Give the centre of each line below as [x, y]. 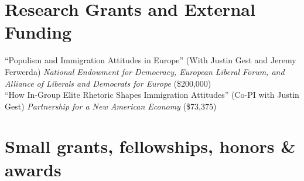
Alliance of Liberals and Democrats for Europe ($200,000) [108, 83]
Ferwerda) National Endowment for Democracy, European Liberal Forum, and [145, 71]
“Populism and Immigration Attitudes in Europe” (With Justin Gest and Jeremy [151, 60]
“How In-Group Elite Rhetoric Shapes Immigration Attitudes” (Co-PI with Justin [152, 95]
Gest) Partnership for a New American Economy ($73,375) [111, 106]
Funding [38, 32]
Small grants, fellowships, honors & [150, 146]
